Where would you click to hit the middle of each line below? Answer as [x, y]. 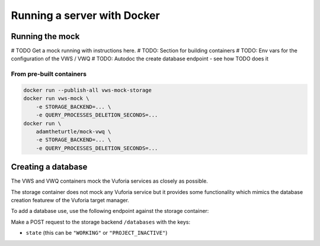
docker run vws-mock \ [56, 98]
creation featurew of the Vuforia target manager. [70, 200]
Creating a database [49, 167]
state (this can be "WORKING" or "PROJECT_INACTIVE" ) [97, 233]
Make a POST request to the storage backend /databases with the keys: [101, 222]
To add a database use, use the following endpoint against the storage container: [110, 211]
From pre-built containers [49, 74]
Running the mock [45, 36]
